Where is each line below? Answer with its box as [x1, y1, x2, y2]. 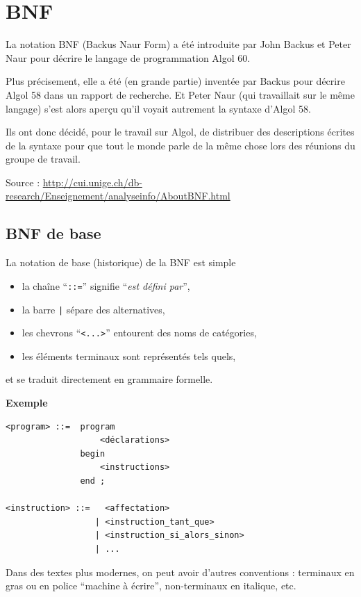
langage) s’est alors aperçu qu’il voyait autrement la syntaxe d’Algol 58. [6, 101, 311, 115]
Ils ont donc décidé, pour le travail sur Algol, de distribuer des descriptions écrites [6, 124, 355, 139]
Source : [6, 174, 40, 189]
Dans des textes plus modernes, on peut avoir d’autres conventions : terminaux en [6, 564, 355, 579]
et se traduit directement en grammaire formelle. [6, 372, 213, 386]
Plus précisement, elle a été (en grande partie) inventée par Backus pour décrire [6, 74, 345, 88]
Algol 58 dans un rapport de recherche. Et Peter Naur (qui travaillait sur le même [6, 87, 355, 101]
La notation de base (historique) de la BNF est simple [6, 255, 236, 270]
